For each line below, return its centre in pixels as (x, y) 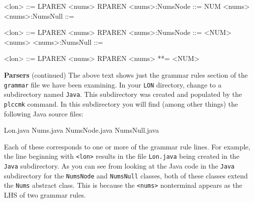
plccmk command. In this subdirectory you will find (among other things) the (121, 103)
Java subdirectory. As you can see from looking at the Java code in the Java (119, 165)
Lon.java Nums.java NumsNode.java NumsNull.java (82, 130)
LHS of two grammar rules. (45, 194)
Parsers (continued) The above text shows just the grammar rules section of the (126, 74)
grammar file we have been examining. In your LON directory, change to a (113, 84)
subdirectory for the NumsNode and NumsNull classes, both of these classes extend (126, 175)
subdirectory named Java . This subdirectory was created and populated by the (123, 94)
